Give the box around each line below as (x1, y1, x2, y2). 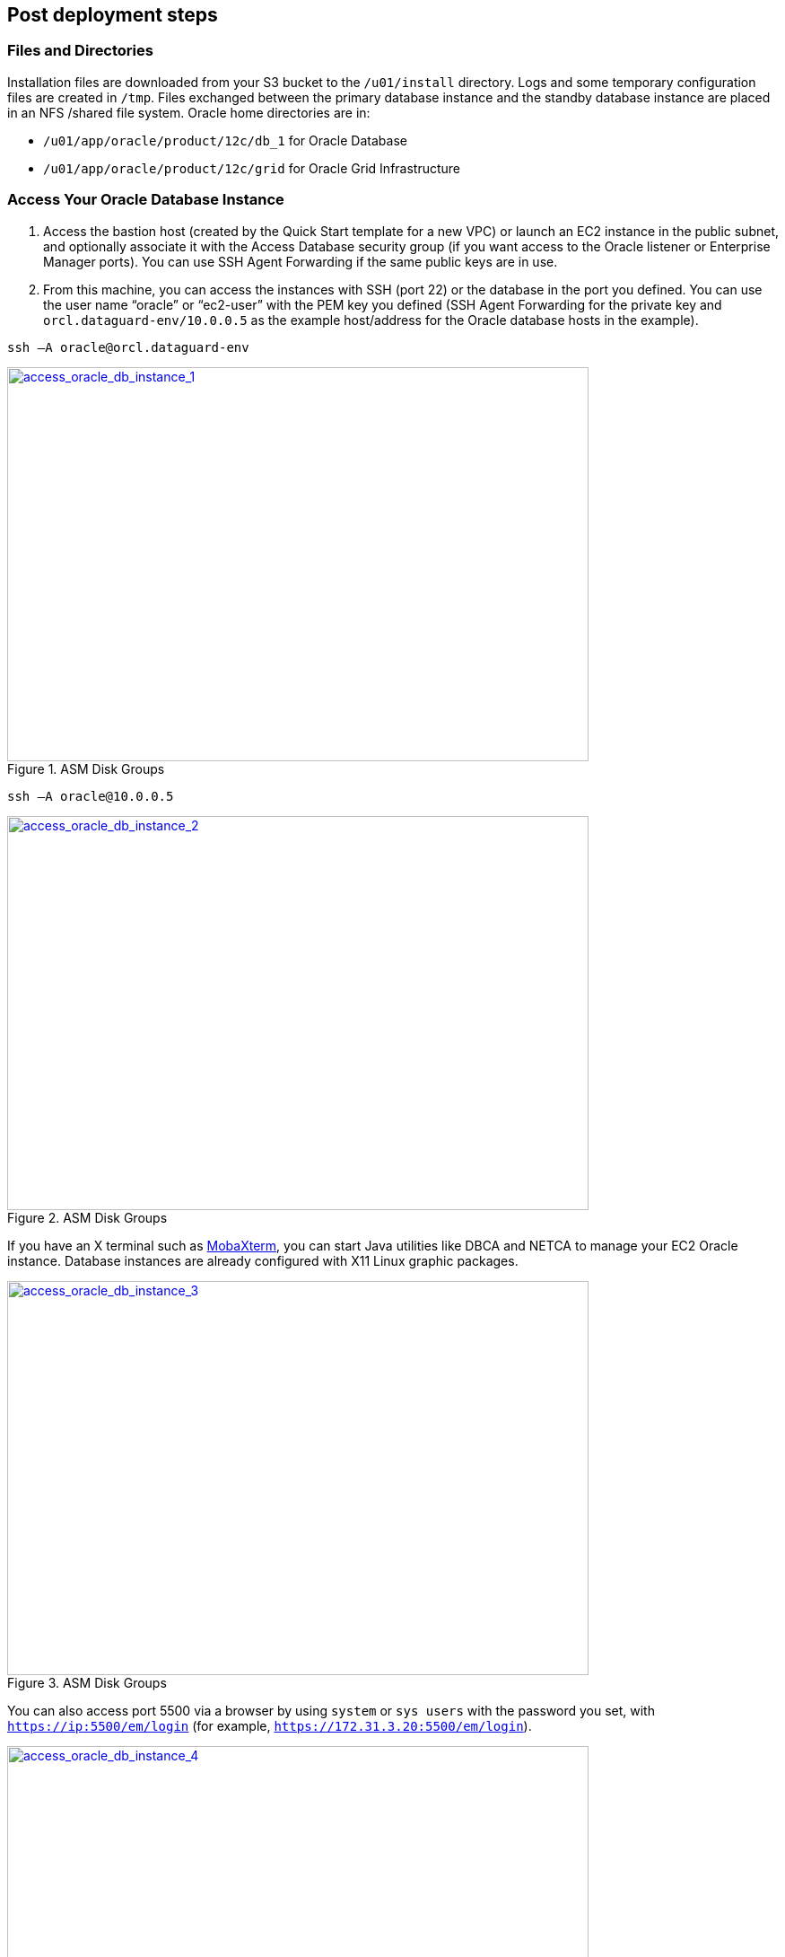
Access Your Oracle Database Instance (7, 190, 284, 209)
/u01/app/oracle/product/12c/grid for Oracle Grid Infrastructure (43, 160, 461, 176)
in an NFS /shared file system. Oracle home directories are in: (7, 104, 371, 120)
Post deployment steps (7, 4, 218, 26)
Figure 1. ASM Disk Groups (7, 760, 165, 777)
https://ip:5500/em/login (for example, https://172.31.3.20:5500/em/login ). (7, 1717, 532, 1733)
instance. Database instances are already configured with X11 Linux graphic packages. (7, 1252, 519, 1268)
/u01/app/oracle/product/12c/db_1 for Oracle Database (43, 132, 407, 148)
